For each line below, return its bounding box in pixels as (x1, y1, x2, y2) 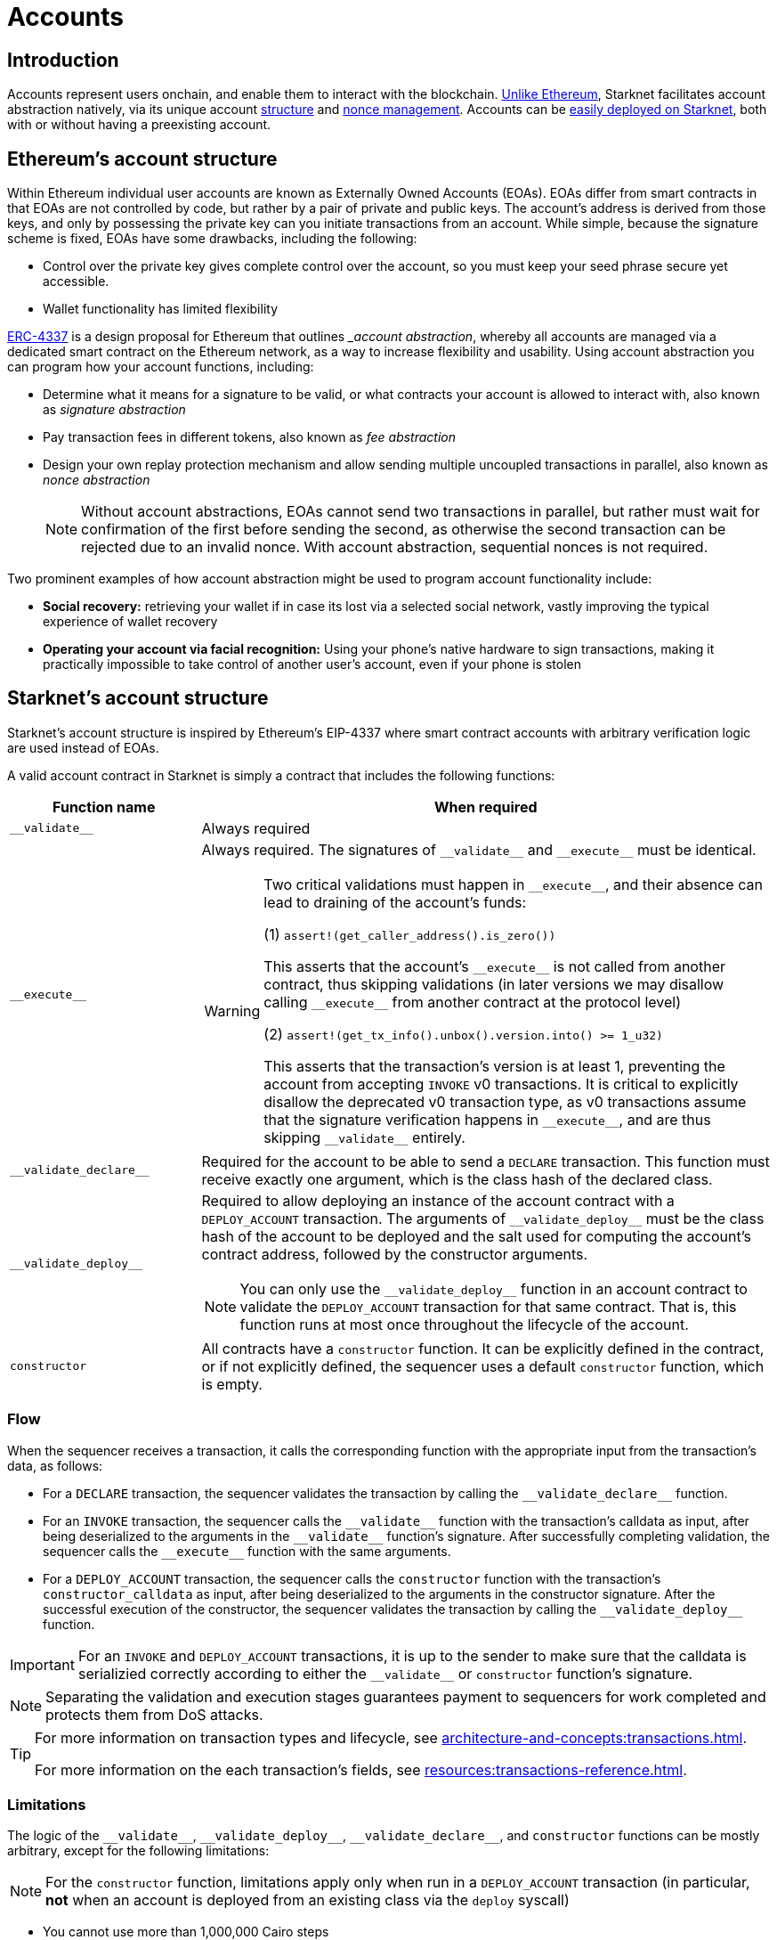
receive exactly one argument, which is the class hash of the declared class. (201, 1170, 713, 1188)
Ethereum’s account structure (7, 147, 278, 170)
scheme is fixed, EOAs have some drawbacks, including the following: (7, 231, 417, 247)
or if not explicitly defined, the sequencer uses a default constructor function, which (201, 1357, 765, 1375)
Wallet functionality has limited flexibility (43, 301, 279, 317)
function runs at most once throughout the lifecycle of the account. (239, 1315, 689, 1333)
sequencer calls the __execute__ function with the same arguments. (43, 1543, 451, 1559)
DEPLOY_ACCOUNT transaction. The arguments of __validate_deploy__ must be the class (201, 1209, 765, 1227)
